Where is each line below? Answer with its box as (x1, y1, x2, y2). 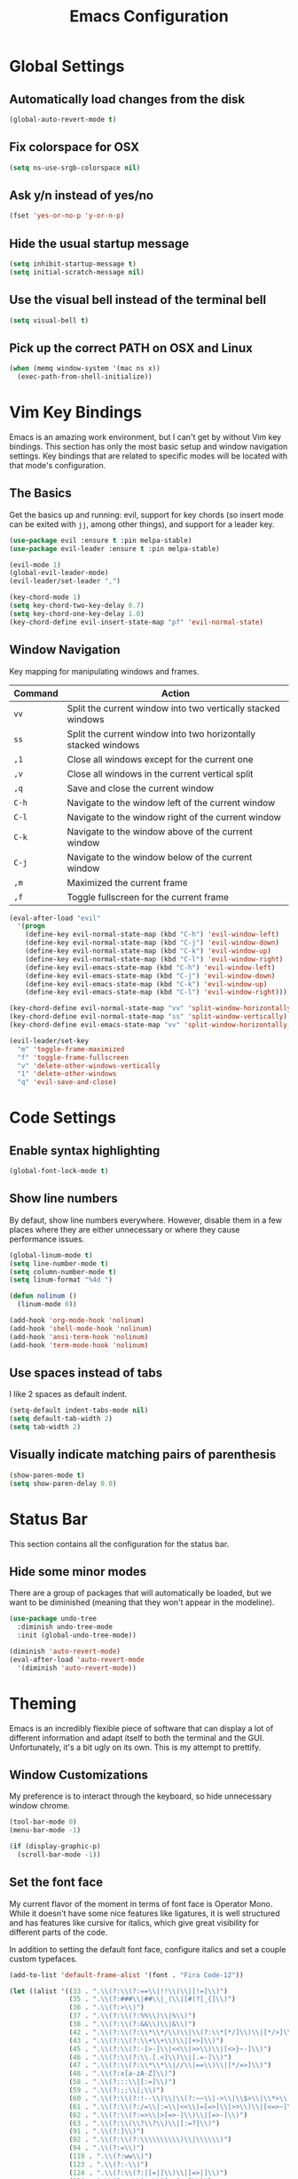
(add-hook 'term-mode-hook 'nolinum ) (9, 1340, 149, 1350)
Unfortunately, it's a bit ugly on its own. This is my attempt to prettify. (9, 1742, 262, 1752)
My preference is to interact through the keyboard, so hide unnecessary (9, 1791, 272, 1801)
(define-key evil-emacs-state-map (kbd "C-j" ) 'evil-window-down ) (25, 971, 276, 980)
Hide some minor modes (9, 1564, 147, 1579)
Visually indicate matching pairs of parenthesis (9, 1447, 277, 1463)
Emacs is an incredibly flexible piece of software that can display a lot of (9, 1722, 274, 1734)
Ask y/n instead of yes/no (9, 188, 153, 203)
